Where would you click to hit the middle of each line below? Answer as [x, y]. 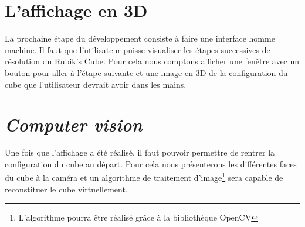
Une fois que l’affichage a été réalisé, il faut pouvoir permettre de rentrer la [140, 152]
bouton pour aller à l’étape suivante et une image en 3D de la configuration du [146, 72]
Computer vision [74, 125]
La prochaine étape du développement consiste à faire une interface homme [140, 38]
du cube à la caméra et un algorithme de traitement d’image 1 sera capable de [144, 177]
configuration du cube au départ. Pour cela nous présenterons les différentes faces [151, 164]
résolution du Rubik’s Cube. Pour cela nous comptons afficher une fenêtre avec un [152, 61]
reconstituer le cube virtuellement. [66, 189]
